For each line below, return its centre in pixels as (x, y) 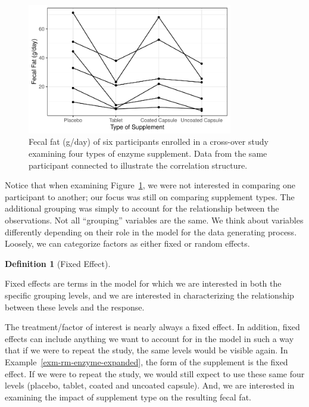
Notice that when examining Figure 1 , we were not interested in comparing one (150, 185)
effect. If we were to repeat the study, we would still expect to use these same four (155, 373)
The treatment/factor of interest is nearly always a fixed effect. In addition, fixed (152, 327)
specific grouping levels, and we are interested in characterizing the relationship (149, 295)
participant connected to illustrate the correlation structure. (138, 165)
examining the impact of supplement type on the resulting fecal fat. (128, 397)
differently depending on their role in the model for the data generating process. (151, 232)
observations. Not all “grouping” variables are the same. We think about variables (154, 220)
